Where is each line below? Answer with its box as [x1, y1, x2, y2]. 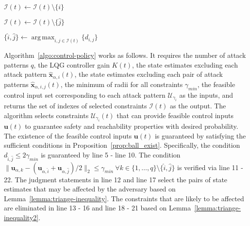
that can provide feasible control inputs [117, 110, 233, 120]
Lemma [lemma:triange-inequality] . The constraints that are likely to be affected [4, 193, 244, 203]
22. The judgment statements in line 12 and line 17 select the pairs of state [4, 174, 228, 184]
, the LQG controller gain [33, 59, 110, 70]
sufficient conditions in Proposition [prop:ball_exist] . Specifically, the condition [4, 140, 240, 150]
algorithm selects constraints [4, 110, 89, 120]
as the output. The [170, 101, 226, 111]
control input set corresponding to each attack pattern [4, 89, 166, 100]
